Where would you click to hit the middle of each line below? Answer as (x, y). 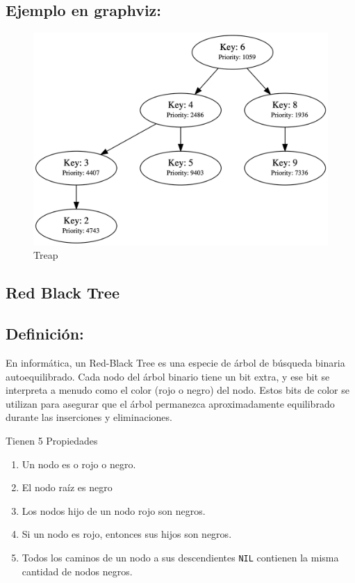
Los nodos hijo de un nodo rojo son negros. (114, 510)
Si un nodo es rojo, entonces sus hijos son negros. (127, 534)
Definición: (45, 334)
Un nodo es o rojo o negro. (79, 464)
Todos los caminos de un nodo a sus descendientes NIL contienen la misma (180, 557)
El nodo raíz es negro (67, 487)
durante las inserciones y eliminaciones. (89, 417)
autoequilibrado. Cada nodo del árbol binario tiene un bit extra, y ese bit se (168, 376)
